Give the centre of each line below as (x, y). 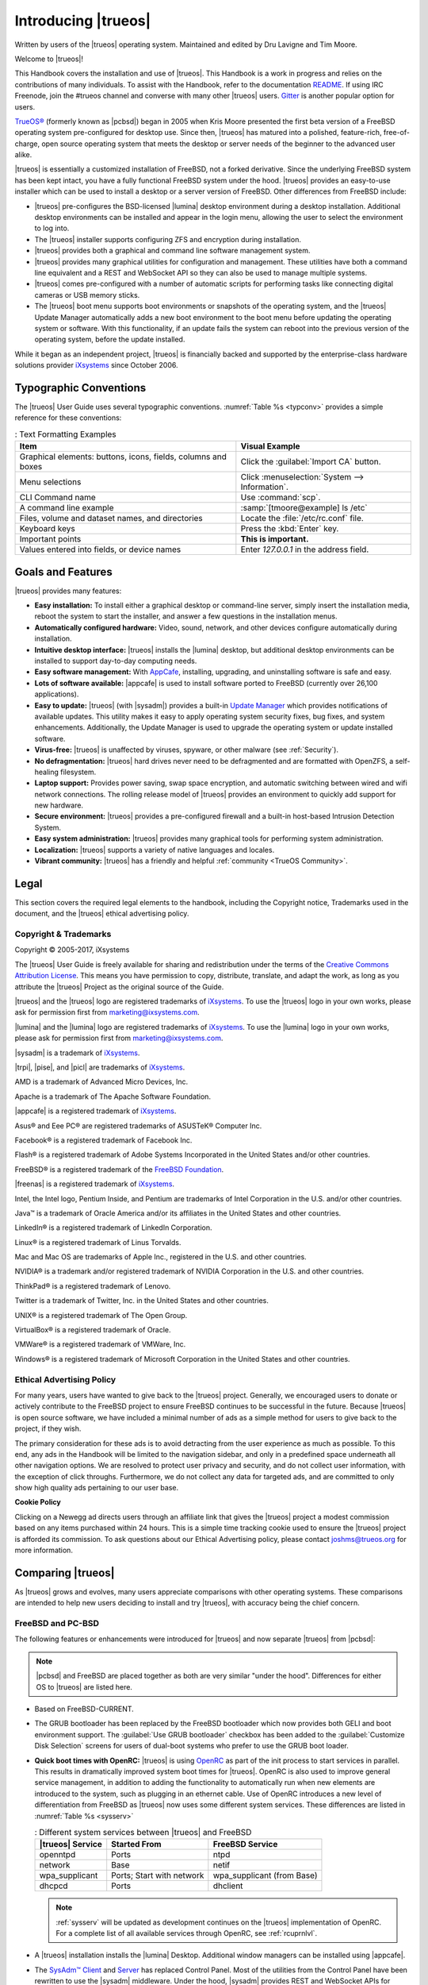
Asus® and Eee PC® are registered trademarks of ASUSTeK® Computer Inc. (138, 1125)
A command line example (67, 508)
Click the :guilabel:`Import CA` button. (311, 462)
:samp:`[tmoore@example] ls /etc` (304, 508)
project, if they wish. (48, 1428)
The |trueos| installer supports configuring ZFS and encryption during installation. (168, 239)
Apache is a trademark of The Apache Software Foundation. (113, 1097)
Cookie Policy (38, 1502)
